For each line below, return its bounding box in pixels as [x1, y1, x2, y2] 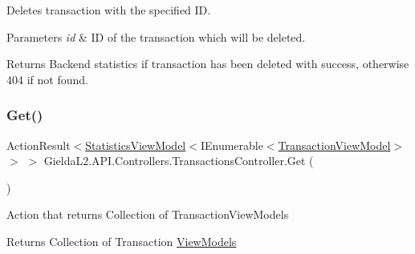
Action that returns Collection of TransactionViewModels [6, 206, 289, 223]
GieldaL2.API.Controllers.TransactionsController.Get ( [43, 152, 314, 169]
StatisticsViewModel [85, 136, 186, 153]
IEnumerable [200, 136, 263, 153]
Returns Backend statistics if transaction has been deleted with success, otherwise [6, 55, 409, 72]
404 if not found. [6, 71, 88, 87]
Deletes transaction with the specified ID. [6, 2, 211, 18]
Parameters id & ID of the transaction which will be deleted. [6, 28, 306, 45]
